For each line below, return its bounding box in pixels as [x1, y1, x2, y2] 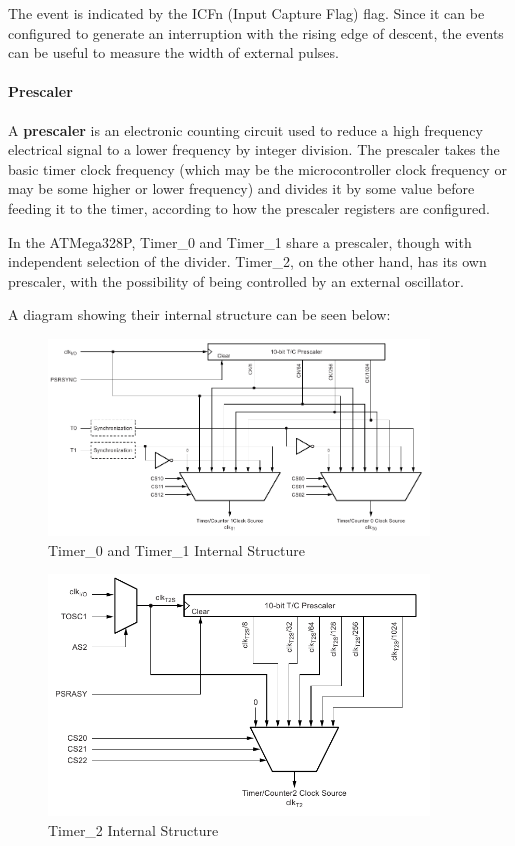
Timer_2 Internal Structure [48, 819, 219, 840]
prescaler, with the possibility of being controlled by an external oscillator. [8, 270, 464, 291]
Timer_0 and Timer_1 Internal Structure [48, 539, 305, 560]
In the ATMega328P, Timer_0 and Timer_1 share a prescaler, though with [8, 231, 472, 252]
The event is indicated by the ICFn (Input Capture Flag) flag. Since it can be [8, 3, 485, 23]
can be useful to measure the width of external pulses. [8, 42, 339, 63]
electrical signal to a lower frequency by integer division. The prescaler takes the [8, 139, 500, 160]
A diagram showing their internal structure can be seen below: [8, 304, 391, 325]
